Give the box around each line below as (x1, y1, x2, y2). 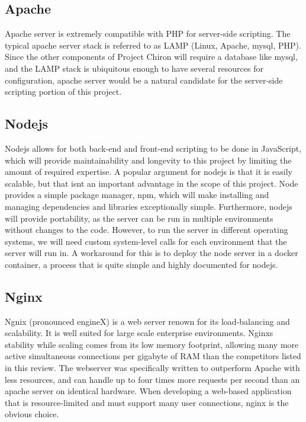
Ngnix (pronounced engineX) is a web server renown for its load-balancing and (5, 315, 290, 327)
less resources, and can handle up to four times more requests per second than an (5, 373, 300, 385)
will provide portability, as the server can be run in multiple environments (5, 212, 273, 224)
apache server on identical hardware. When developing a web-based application (5, 385, 292, 397)
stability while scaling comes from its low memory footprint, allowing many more (5, 338, 299, 350)
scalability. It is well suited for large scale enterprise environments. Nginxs (5, 327, 273, 339)
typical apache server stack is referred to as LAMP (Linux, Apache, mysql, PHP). (5, 39, 301, 51)
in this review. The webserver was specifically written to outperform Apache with (5, 362, 300, 374)
